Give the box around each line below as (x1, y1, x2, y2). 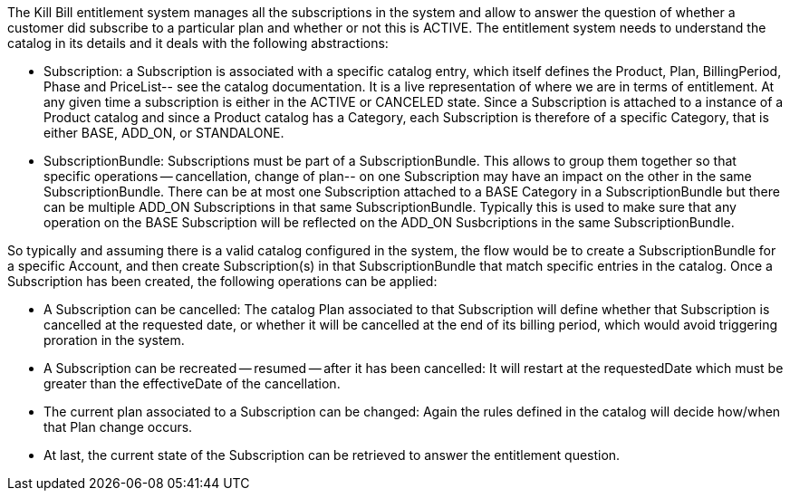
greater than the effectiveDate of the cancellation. (43, 376, 341, 391)
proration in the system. (43, 332, 185, 348)
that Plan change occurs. (43, 419, 193, 435)
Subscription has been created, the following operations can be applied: (7, 273, 438, 289)
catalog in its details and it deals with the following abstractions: (7, 35, 389, 51)
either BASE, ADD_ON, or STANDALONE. (43, 125, 284, 140)
